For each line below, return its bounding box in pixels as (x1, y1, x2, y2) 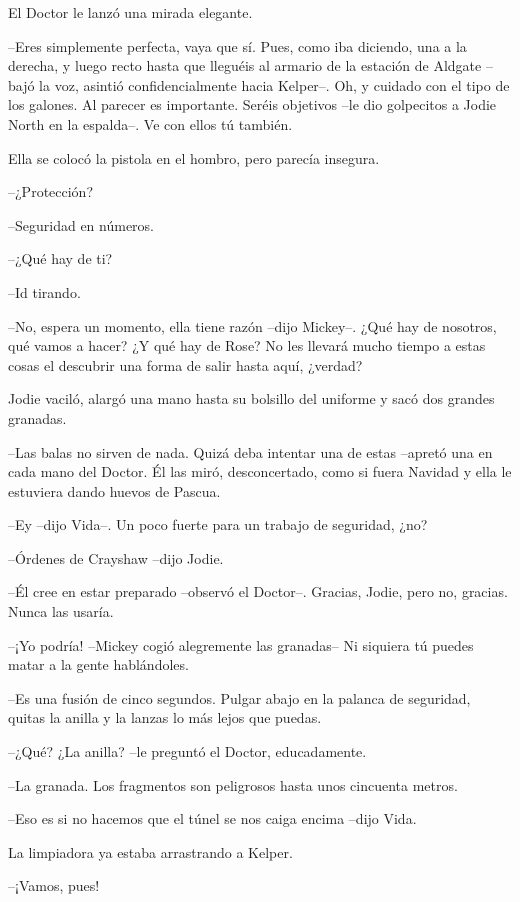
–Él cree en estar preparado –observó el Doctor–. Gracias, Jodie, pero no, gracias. (8, 581, 508, 602)
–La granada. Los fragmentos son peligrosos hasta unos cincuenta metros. (8, 774, 458, 795)
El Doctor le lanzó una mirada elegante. (8, 2, 253, 22)
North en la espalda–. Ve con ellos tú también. (8, 113, 293, 134)
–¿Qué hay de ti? (8, 248, 113, 269)
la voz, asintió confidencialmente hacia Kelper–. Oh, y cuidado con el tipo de (39, 74, 510, 95)
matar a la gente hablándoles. (8, 654, 189, 675)
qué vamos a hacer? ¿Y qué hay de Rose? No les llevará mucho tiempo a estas (8, 335, 486, 356)
